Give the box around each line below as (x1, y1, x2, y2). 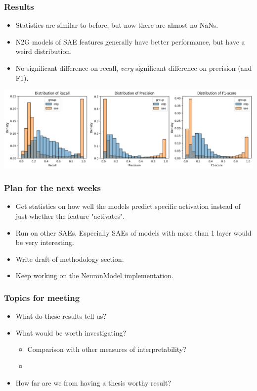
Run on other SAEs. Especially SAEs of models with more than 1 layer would (15, 227, 252, 238)
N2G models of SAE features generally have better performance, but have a (15, 36, 245, 47)
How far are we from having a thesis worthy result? (15, 377, 171, 388)
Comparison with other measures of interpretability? (27, 344, 186, 354)
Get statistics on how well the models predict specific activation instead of (15, 201, 241, 211)
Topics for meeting (4, 291, 80, 303)
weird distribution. (15, 46, 72, 56)
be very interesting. (15, 237, 74, 247)
